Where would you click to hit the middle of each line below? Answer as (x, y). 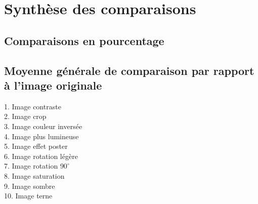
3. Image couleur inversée (43, 126)
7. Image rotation (31, 166)
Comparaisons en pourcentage (84, 40)
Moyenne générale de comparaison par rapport (129, 70)
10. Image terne (28, 196)
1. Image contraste (33, 106)
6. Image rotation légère (41, 156)
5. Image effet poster (36, 146)
